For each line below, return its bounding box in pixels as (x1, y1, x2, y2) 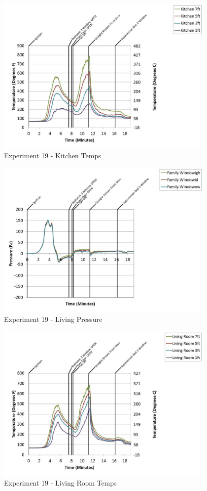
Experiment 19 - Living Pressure (4, 314, 103, 324)
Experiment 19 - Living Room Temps (4, 478, 117, 488)
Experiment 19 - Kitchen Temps (4, 150, 101, 161)
